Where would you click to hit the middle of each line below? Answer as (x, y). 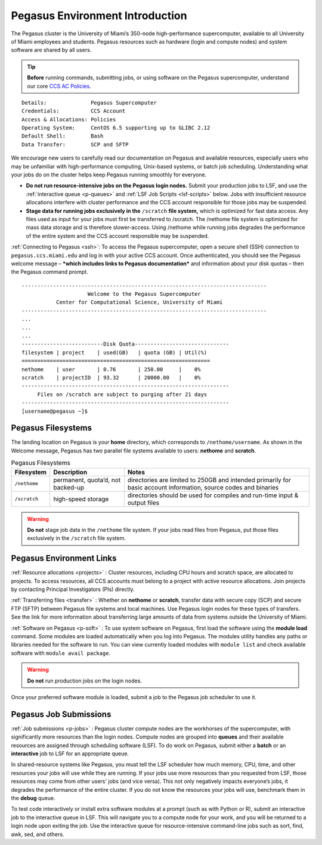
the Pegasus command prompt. (50, 272)
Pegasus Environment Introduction (99, 16)
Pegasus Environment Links (64, 558)
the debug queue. (33, 798)
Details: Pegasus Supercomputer (89, 102)
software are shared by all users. (51, 50)
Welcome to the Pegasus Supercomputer (144, 294)
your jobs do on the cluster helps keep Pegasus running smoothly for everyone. (109, 175)
